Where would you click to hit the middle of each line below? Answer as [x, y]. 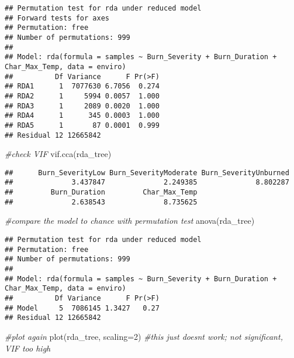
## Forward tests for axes [57, 18]
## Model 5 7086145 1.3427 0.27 [82, 308]
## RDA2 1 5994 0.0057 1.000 [82, 96]
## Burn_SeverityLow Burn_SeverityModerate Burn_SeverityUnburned [147, 173]
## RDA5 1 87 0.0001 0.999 [82, 125]
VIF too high [28, 348]
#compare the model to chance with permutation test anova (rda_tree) [130, 221]
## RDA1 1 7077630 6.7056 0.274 [82, 86]
